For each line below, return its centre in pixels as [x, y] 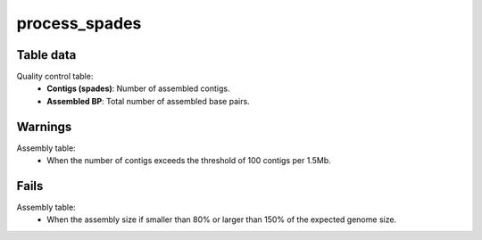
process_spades [79, 23]
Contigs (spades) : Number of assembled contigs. [138, 88]
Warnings [44, 126]
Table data [46, 55]
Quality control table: [55, 77]
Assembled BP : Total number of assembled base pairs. [148, 101]
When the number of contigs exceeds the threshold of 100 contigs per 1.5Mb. [189, 161]
